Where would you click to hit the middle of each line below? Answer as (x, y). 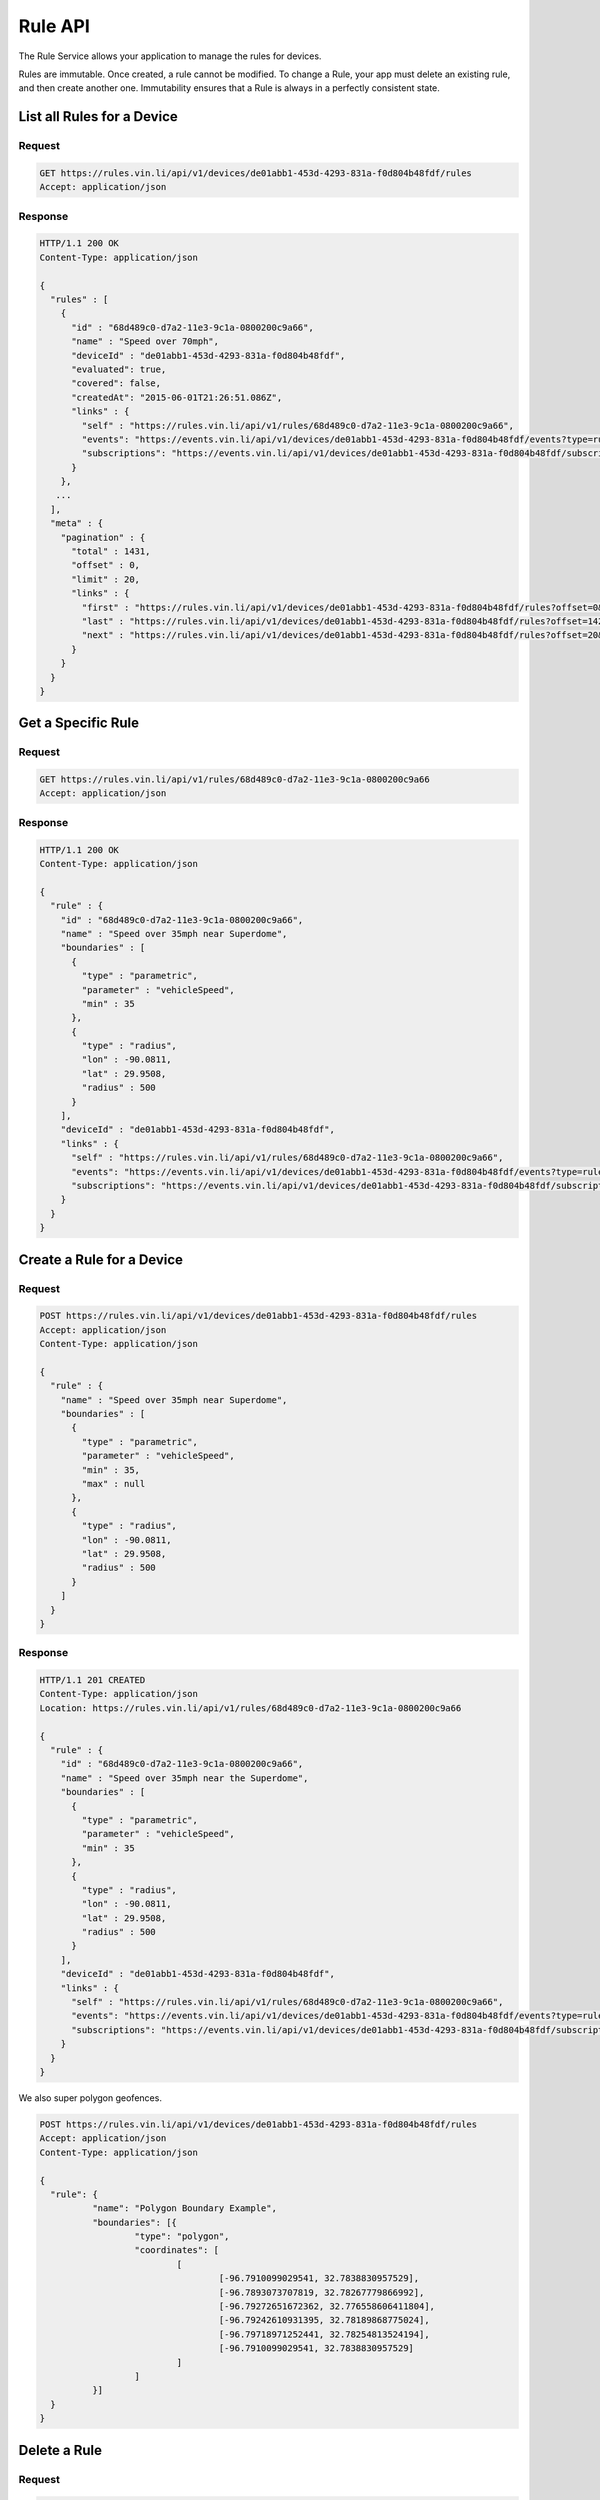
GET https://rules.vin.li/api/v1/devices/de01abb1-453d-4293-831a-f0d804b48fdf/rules (255, 173)
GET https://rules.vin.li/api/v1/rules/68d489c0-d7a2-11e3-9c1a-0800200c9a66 (234, 779)
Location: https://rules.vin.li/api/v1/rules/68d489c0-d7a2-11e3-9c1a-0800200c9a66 (250, 1708)
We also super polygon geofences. (90, 2097)
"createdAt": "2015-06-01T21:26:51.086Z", (177, 397)
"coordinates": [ (177, 2250)
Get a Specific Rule (79, 723)
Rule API (54, 26)
